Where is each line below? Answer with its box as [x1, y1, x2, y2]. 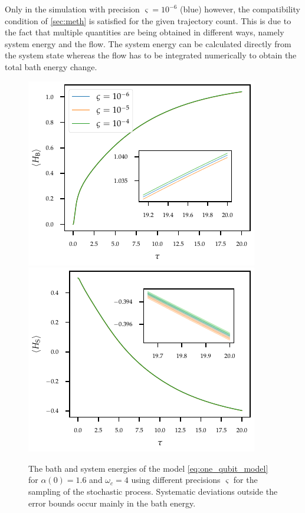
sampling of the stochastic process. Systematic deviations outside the [28, 485, 278, 497]
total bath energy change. [5, 60, 97, 73]
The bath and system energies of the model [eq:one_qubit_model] [28, 462, 268, 474]
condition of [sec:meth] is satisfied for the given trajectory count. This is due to [5, 14, 291, 27]
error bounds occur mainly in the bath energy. [28, 496, 196, 509]
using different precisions [131, 473, 221, 486]
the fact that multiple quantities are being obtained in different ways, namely [5, 26, 284, 38]
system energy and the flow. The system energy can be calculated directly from [5, 37, 291, 50]
